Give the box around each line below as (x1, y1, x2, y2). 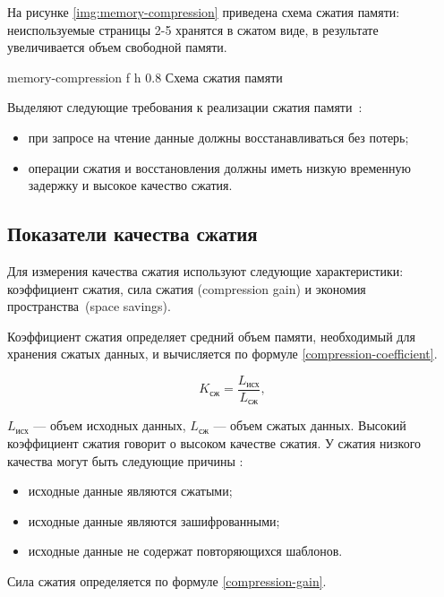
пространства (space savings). (7, 297, 171, 316)
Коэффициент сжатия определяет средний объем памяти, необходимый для (7, 326, 415, 345)
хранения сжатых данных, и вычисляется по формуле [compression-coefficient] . (7, 344, 438, 363)
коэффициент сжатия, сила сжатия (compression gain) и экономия (7, 279, 366, 298)
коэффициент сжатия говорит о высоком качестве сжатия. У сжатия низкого (7, 434, 422, 453)
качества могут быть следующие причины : (7, 451, 243, 470)
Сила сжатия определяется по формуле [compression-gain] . (7, 572, 327, 590)
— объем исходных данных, (33, 416, 186, 435)
